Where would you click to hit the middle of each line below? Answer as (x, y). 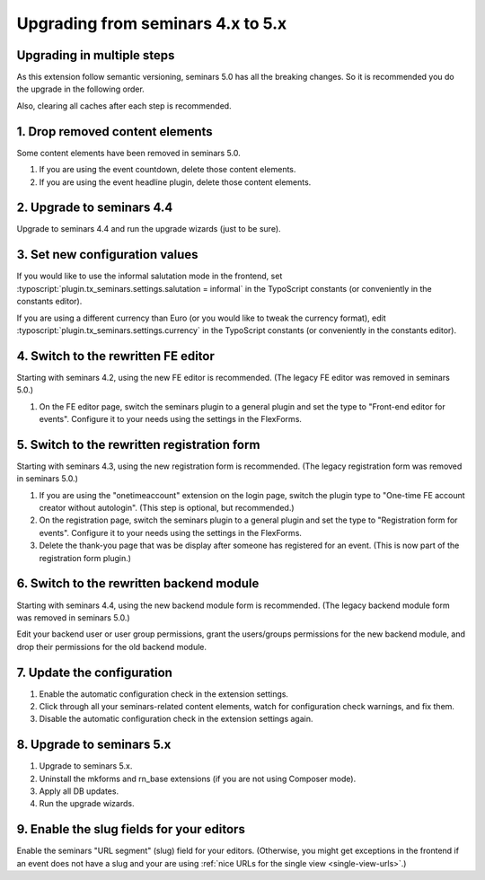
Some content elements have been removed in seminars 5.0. (129, 153)
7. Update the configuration (94, 672)
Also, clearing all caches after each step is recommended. (124, 106)
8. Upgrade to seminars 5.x (94, 745)
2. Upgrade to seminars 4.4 (95, 208)
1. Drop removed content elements (115, 132)
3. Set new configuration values (107, 255)
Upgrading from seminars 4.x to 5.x (152, 23)
